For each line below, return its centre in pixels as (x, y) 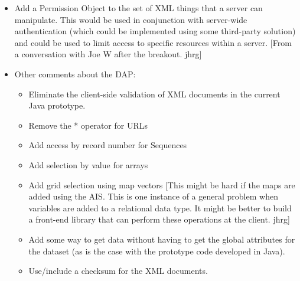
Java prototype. (57, 105)
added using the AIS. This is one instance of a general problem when (153, 196)
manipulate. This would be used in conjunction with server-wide (131, 19)
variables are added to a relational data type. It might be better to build (160, 208)
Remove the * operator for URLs (88, 125)
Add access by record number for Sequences (108, 145)
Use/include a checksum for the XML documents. (118, 271)
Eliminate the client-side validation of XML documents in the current (154, 94)
